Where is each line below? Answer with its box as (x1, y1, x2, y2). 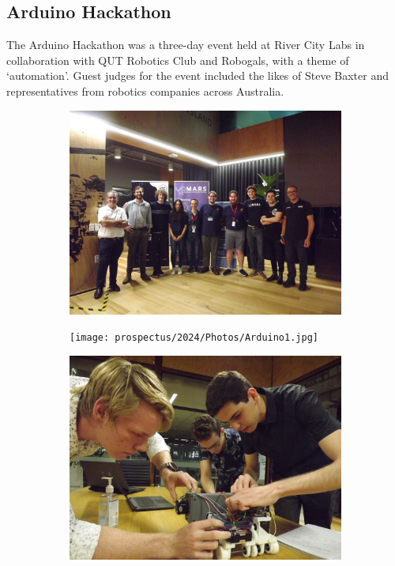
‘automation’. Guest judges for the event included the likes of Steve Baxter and (6, 67, 389, 84)
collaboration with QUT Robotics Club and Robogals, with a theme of (6, 51, 349, 68)
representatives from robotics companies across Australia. (6, 82, 284, 99)
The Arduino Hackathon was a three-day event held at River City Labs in (6, 36, 365, 53)
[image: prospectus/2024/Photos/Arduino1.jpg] (70, 332, 318, 344)
